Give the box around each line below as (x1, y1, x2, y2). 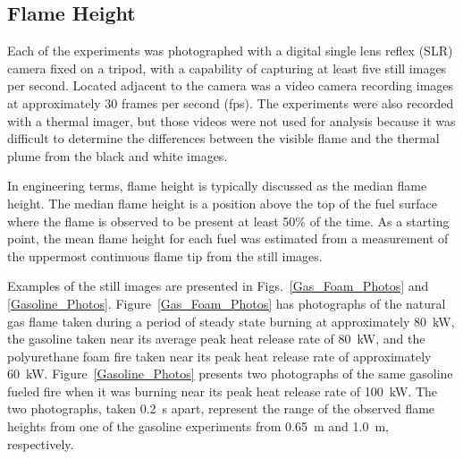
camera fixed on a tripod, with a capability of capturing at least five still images (7, 58, 447, 77)
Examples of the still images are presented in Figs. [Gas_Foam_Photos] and (7, 276, 429, 295)
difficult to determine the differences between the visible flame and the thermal (7, 129, 440, 148)
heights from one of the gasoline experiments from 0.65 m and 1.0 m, (7, 417, 389, 436)
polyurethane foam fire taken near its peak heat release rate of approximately (7, 346, 432, 365)
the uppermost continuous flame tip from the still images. (7, 246, 323, 265)
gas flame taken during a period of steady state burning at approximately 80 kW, (7, 311, 455, 330)
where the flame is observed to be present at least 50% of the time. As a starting (7, 211, 450, 230)
